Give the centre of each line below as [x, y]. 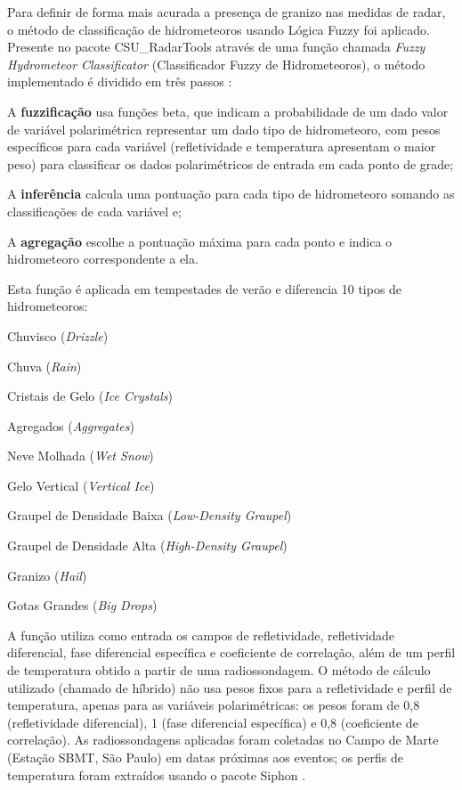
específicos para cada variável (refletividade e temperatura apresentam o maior [222, 147]
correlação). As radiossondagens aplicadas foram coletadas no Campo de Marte [223, 740]
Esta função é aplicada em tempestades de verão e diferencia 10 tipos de [205, 288]
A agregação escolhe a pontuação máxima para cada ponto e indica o [200, 241]
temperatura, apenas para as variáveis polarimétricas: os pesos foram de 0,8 [214, 705]
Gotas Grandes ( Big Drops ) [82, 605]
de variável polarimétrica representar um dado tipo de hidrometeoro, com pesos [224, 129]
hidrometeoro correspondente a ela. [103, 259]
